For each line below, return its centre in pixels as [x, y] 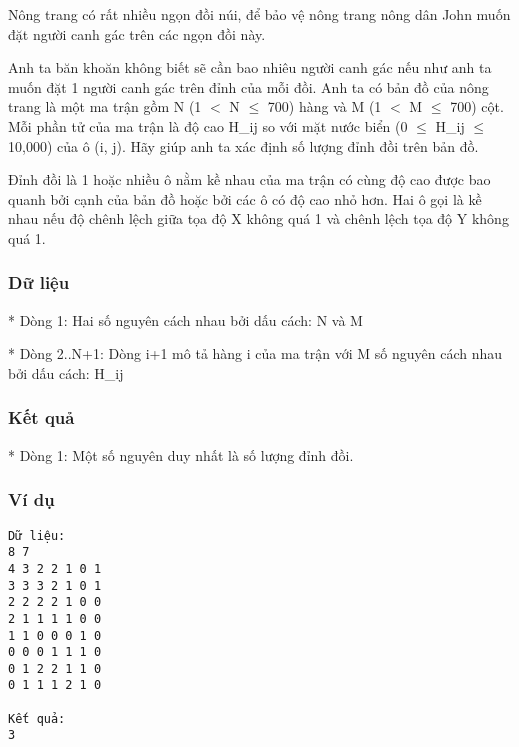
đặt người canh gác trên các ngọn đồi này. [137, 33]
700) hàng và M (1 [324, 106]
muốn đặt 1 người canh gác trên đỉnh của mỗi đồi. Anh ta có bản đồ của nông [248, 86]
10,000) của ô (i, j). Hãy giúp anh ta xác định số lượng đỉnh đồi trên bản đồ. [243, 145]
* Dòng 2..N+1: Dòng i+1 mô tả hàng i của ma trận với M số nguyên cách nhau [255, 353]
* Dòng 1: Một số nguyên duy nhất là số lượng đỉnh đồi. [181, 454]
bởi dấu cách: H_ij [66, 372]
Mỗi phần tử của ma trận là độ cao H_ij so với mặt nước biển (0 [208, 125]
